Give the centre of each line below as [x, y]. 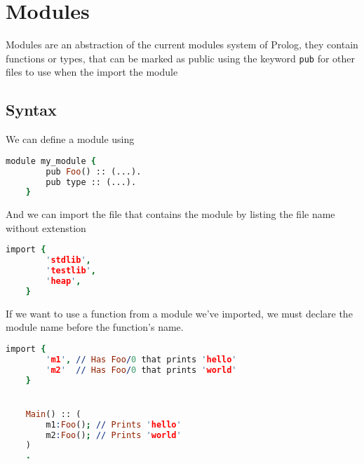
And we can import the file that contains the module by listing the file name [170, 214]
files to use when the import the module [92, 72]
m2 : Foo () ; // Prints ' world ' [114, 435]
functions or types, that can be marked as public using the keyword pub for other [181, 58]
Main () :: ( [53, 414]
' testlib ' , [71, 271]
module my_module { [51, 161]
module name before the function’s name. [95, 327]
